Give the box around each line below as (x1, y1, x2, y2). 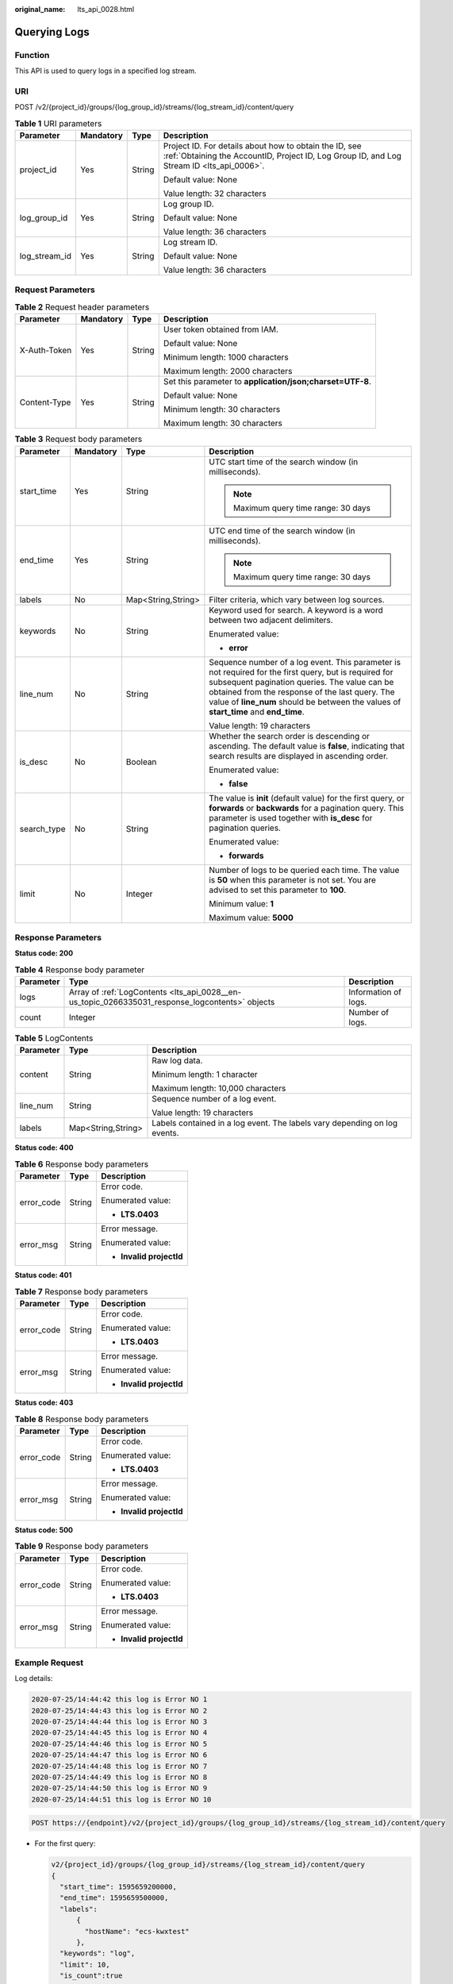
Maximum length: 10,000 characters (152, 1083, 286, 1094)
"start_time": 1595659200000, (60, 1882, 178, 1892)
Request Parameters (14, 284, 95, 295)
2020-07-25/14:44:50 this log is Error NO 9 (31, 1784, 208, 1793)
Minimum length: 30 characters (163, 404, 281, 415)
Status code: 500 (14, 1525, 74, 1535)
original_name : (14, 5, 66, 13)
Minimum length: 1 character (152, 1069, 258, 1080)
